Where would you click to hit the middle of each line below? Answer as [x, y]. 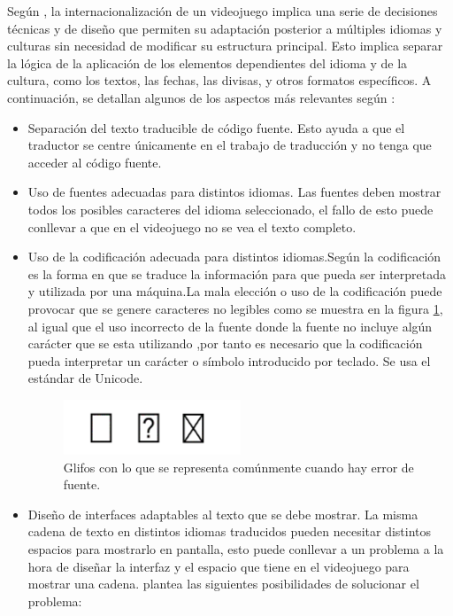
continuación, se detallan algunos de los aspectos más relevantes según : [201, 97]
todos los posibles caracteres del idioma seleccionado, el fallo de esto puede [230, 209]
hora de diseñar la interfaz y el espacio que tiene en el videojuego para [219, 566]
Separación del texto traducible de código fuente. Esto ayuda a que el [216, 127]
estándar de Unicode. [85, 378]
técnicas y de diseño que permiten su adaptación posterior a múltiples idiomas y [225, 28]
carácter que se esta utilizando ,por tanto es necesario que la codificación [225, 343]
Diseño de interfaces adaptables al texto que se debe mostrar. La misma [223, 514]
